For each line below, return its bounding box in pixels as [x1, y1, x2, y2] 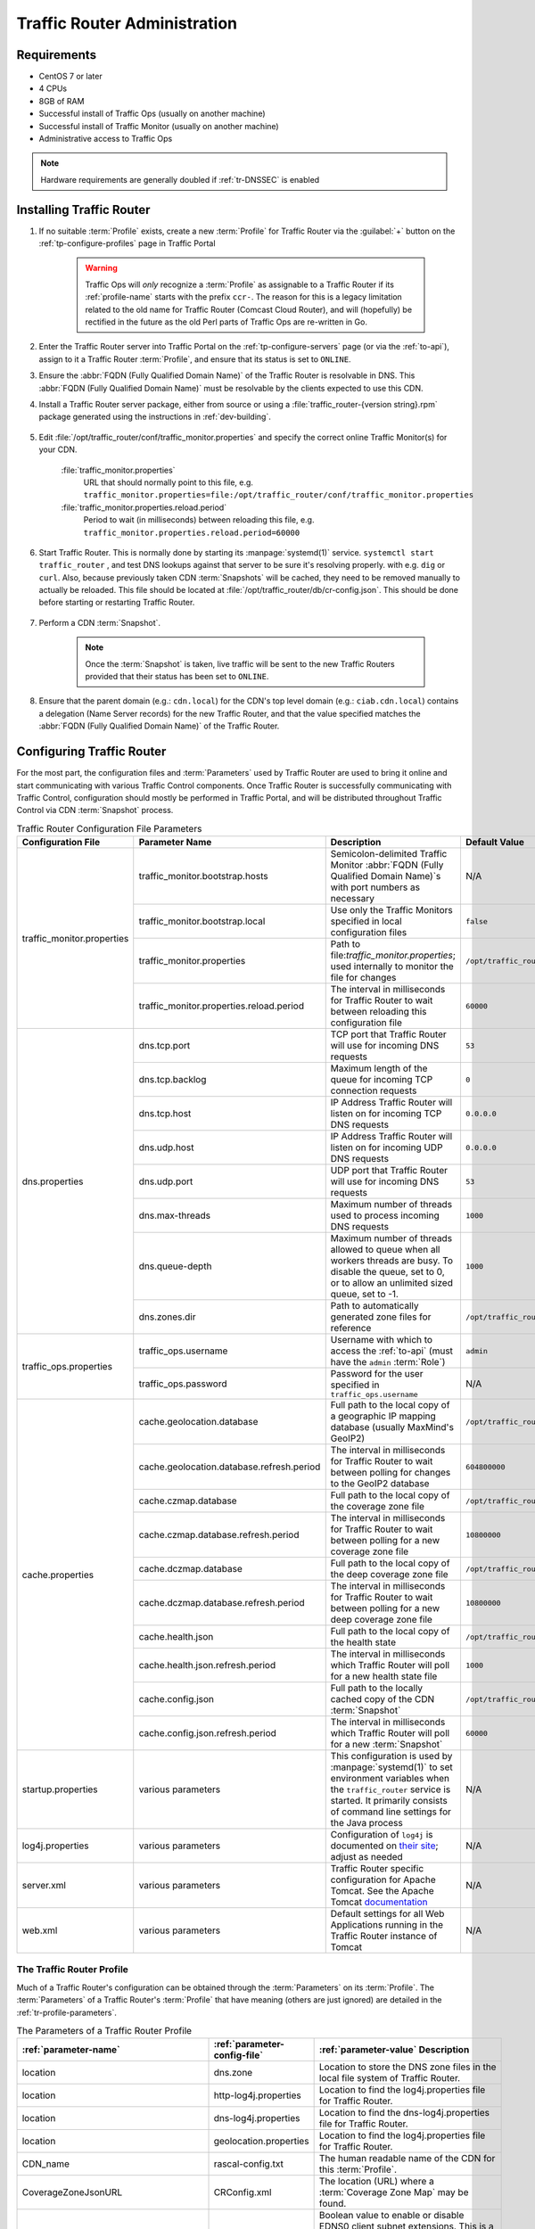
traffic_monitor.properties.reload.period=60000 [83, 527, 300, 538]
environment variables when [330, 1773, 450, 1785]
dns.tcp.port [138, 1040, 191, 1052]
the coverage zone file [330, 1501, 425, 1513]
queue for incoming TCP [330, 1073, 433, 1086]
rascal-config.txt [213, 2158, 284, 2170]
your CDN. [38, 444, 78, 455]
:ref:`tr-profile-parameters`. [16, 2007, 118, 2018]
